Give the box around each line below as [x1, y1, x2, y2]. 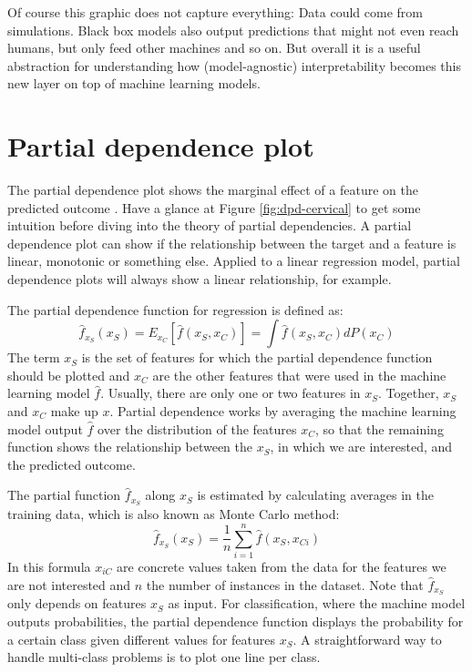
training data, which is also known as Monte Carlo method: [7, 504, 340, 524]
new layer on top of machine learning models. [7, 74, 261, 93]
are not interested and [7, 575, 131, 594]
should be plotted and [7, 365, 130, 384]
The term [7, 348, 60, 367]
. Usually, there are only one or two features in [100, 383, 361, 402]
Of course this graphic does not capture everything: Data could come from [7, 3, 424, 21]
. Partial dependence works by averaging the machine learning [109, 402, 457, 421]
